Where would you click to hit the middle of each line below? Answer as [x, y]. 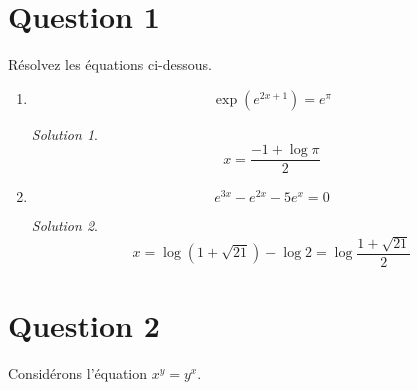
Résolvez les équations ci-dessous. [110, 64]
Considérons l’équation [78, 372]
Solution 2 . [64, 225]
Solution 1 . [64, 133]
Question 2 [84, 325]
